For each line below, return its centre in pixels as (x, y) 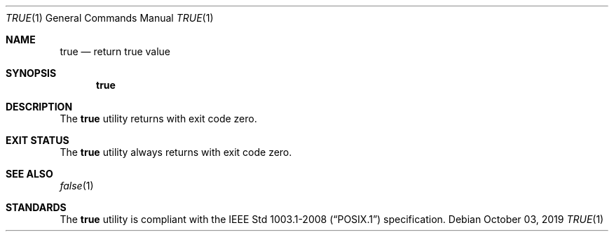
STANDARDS (36, 207)
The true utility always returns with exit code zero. (176, 152)
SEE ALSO (29, 174)
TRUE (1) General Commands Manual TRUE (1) (110, 18)
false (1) (77, 186)
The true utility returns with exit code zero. (158, 118)
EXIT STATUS (37, 140)
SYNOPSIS (31, 73)
